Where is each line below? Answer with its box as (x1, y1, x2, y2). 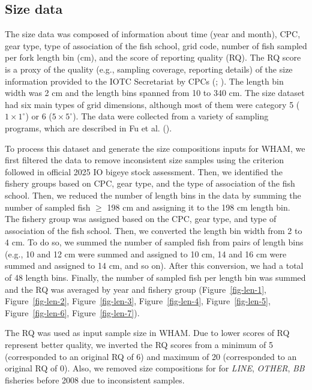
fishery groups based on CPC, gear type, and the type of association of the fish (5, 177, 295, 190)
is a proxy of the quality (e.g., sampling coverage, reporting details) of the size (5, 62, 293, 75)
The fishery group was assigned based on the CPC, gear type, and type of (5, 212, 277, 225)
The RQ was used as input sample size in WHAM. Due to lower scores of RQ (5, 326, 290, 339)
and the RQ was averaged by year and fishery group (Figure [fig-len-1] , (5, 283, 266, 295)
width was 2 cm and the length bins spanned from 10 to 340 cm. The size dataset (5, 86, 305, 99)
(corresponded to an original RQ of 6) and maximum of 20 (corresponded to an (5, 350, 297, 362)
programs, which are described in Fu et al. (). (5, 121, 172, 134)
